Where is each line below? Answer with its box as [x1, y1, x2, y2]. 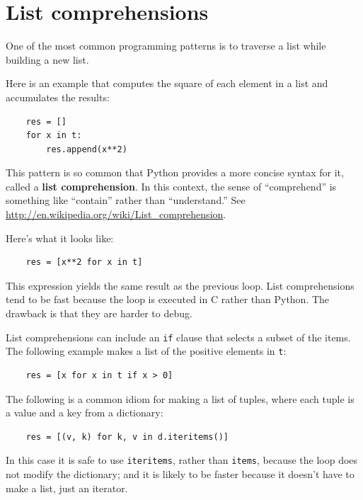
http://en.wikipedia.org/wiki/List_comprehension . [6, 207, 226, 222]
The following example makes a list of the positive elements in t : [6, 343, 287, 358]
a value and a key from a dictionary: [6, 405, 163, 420]
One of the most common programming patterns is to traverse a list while [6, 38, 326, 53]
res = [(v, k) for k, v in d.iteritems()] [25, 431, 229, 442]
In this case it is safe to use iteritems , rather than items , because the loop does [6, 453, 358, 467]
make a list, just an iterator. [6, 480, 128, 495]
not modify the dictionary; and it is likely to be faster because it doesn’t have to [6, 466, 355, 481]
